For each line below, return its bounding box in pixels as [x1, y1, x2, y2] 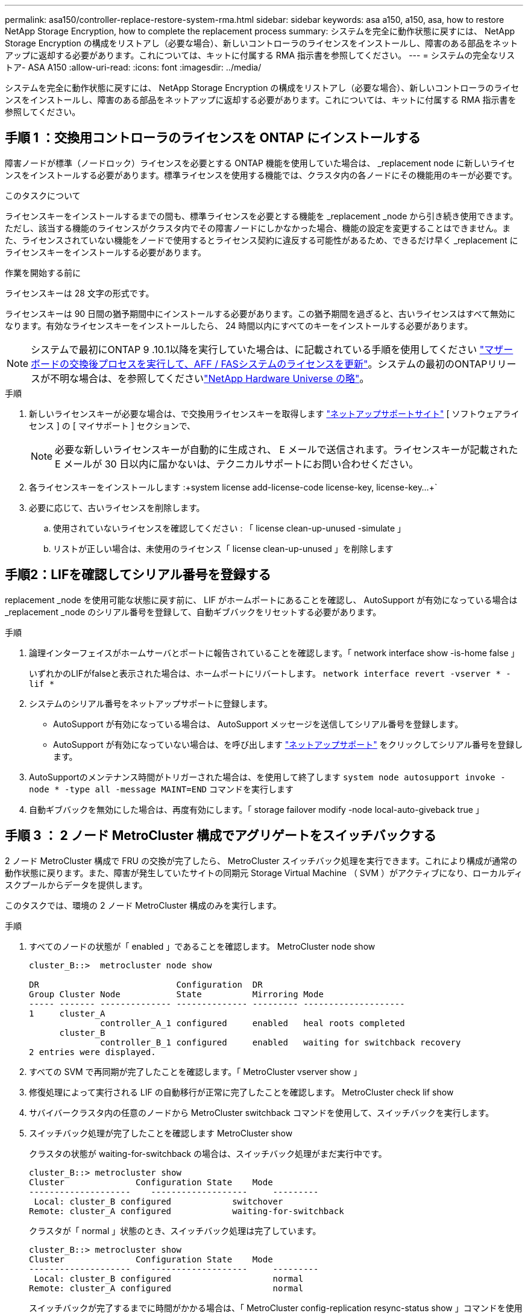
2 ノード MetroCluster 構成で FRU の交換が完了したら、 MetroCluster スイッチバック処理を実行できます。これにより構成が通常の [5, 855, 518, 866]
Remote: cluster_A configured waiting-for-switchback [29, 1206, 344, 1216]
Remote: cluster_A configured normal [29, 1283, 304, 1293]
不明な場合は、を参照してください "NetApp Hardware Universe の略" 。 [50, 372, 369, 384]
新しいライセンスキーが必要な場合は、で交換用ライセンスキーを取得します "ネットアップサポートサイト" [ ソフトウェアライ [29, 408, 520, 419]
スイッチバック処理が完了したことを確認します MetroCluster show [29, 1127, 293, 1138]
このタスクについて [5, 190, 81, 201]
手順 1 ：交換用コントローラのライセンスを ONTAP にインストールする [5, 130, 421, 146]
